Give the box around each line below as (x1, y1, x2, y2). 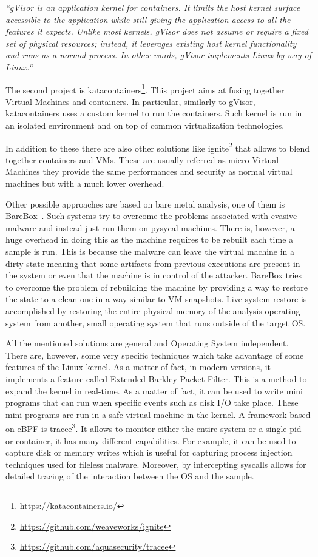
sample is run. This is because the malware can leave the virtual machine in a (5, 245, 295, 257)
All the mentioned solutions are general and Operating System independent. (5, 337, 289, 349)
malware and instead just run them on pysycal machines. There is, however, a (5, 221, 295, 234)
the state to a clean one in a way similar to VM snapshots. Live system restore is (5, 292, 307, 305)
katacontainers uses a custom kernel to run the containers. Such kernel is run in (5, 107, 302, 120)
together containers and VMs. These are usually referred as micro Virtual (5, 153, 279, 166)
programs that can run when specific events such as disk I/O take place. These (5, 396, 299, 409)
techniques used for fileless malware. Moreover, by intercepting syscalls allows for (5, 457, 306, 470)
